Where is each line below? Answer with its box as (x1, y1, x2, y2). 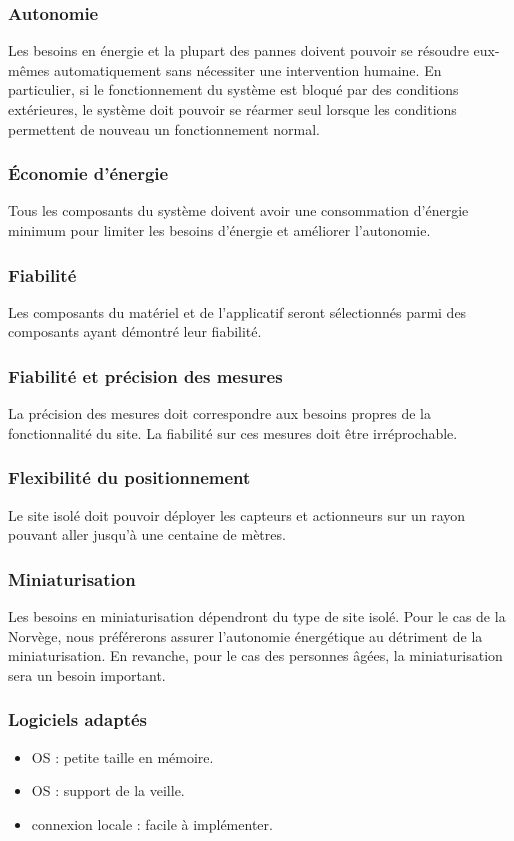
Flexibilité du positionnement (8, 465, 251, 490)
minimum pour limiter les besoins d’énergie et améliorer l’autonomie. (8, 220, 431, 240)
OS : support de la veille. (31, 780, 185, 801)
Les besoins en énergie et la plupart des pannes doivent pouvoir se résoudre (8, 40, 469, 61)
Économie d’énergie (8, 161, 169, 186)
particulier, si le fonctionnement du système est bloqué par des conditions (8, 79, 459, 100)
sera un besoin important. (8, 664, 166, 685)
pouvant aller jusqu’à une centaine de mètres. (8, 524, 286, 545)
